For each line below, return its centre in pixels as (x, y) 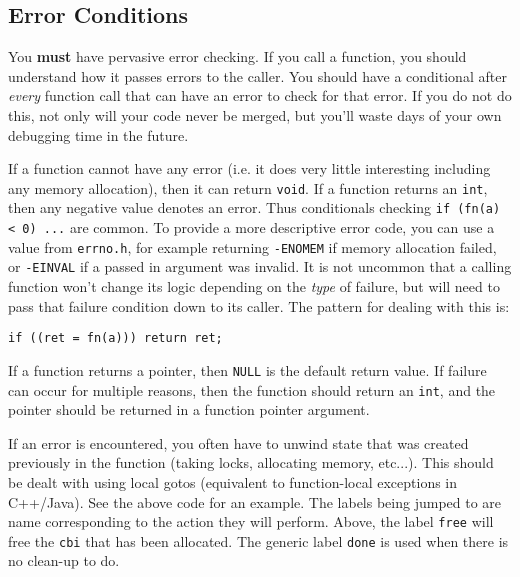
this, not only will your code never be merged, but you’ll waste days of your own (255, 114)
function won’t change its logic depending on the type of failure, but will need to (254, 286)
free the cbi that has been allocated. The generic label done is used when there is (258, 540)
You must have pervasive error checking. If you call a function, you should (237, 56)
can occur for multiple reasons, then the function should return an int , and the (252, 389)
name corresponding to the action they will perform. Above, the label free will (251, 521)
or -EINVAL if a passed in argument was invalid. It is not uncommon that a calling (260, 266)
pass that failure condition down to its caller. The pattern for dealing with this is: (259, 305)
